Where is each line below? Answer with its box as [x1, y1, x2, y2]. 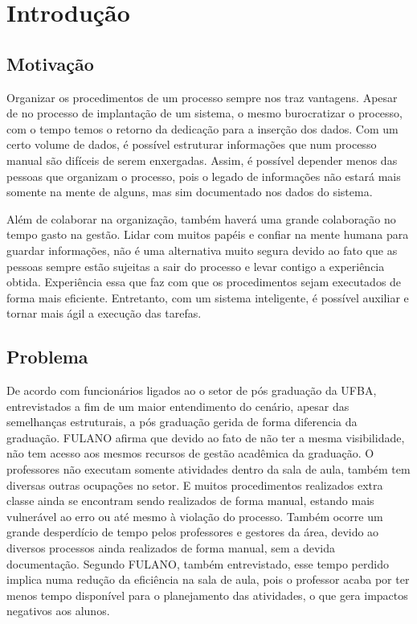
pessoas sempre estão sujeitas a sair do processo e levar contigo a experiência [6, 257, 385, 274]
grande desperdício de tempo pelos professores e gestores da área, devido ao [6, 523, 379, 540]
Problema [6, 344, 88, 369]
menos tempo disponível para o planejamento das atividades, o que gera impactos [6, 586, 408, 603]
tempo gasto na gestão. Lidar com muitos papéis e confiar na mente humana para [6, 226, 409, 243]
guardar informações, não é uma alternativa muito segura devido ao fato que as [6, 241, 398, 258]
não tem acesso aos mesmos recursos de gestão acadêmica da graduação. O [6, 445, 374, 462]
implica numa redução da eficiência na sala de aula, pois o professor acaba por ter [6, 571, 410, 588]
